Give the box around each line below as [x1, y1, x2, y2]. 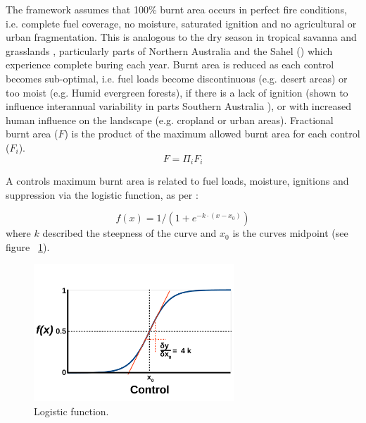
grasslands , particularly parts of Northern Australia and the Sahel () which [6, 43, 333, 58]
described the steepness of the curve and [42, 226, 217, 240]
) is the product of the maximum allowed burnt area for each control [64, 126, 360, 141]
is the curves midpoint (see [232, 226, 348, 240]
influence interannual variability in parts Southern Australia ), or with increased [6, 99, 351, 114]
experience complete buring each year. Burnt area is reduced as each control [6, 57, 334, 72]
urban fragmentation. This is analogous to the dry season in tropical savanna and [6, 30, 357, 44]
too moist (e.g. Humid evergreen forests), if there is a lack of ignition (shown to [6, 85, 348, 99]
